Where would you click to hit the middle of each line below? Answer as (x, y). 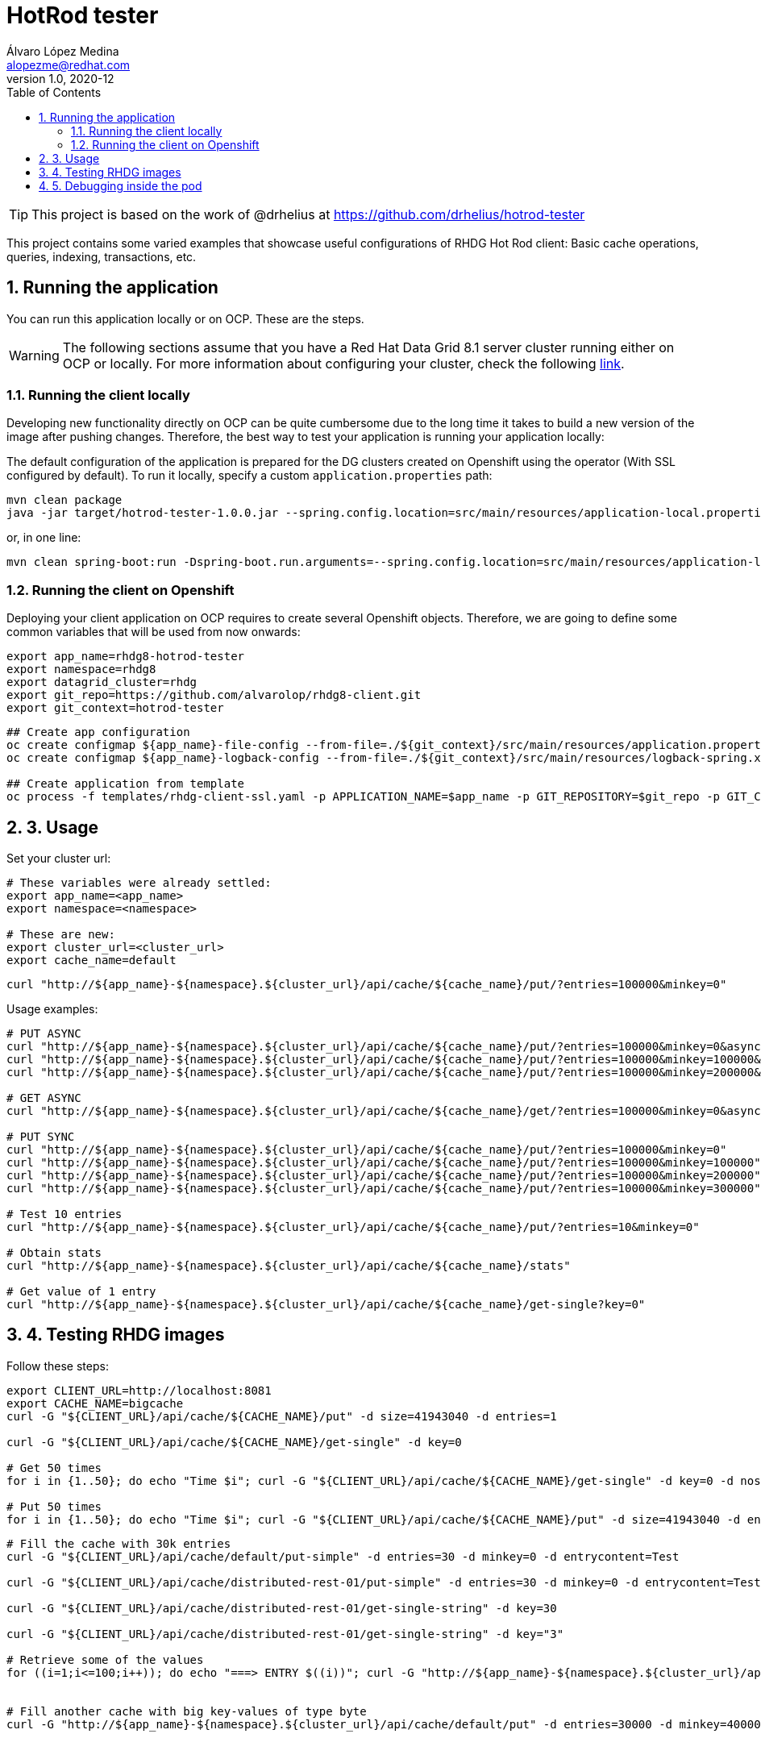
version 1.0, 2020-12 (60, 78)
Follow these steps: (58, 1366)
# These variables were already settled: (139, 882)
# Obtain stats (54, 1252)
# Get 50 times (54, 1468)
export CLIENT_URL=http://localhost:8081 (139, 1390)
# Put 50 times (54, 1506)
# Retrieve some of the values (105, 1659)
